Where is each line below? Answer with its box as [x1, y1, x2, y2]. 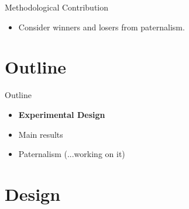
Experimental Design [18, 108, 105, 120]
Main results [18, 128, 63, 140]
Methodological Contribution [5, 1, 109, 13]
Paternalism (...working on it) [18, 148, 125, 160]
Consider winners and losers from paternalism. [18, 20, 185, 33]
